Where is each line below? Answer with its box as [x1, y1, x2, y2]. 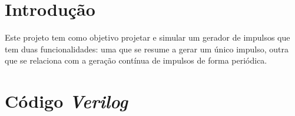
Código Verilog [5, 89, 128, 114]
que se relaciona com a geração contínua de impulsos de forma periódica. [5, 54, 267, 67]
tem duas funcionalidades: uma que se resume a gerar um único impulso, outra [5, 42, 289, 55]
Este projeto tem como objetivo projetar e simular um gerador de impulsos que [5, 31, 290, 44]
